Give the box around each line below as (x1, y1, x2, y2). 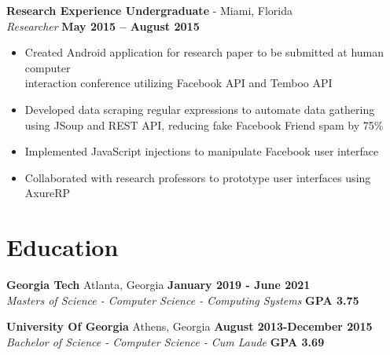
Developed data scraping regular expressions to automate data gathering (24, 101, 375, 117)
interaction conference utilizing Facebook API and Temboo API (24, 75, 333, 91)
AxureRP (24, 185, 71, 201)
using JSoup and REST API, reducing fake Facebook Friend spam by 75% (24, 116, 384, 133)
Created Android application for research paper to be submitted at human (24, 44, 384, 60)
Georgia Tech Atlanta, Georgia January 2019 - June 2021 (6, 276, 311, 293)
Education (6, 231, 119, 263)
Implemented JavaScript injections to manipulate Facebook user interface (24, 143, 379, 159)
